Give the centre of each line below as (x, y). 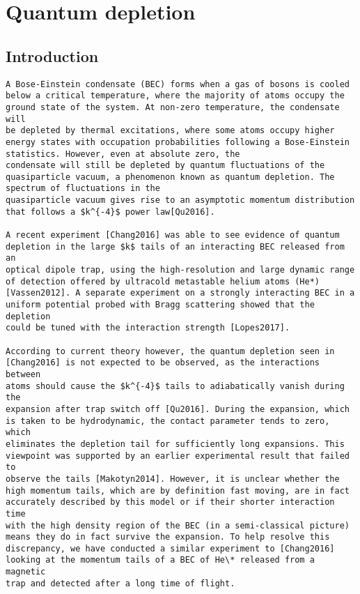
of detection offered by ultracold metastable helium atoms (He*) (163, 281)
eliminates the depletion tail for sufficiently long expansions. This (175, 444)
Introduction (52, 55)
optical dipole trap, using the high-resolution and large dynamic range (180, 270)
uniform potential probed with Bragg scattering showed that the (160, 305)
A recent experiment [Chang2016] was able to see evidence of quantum (173, 235)
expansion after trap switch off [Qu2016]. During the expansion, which (178, 409)
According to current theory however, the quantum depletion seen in (170, 351)
